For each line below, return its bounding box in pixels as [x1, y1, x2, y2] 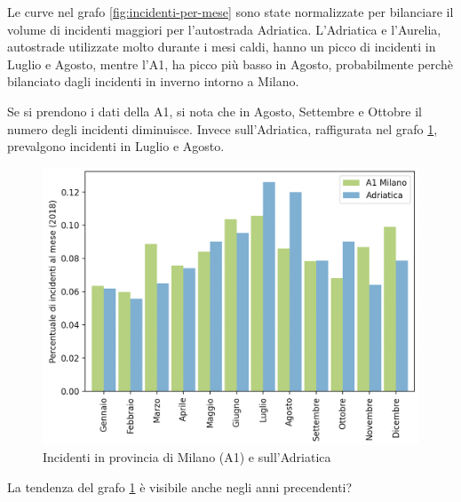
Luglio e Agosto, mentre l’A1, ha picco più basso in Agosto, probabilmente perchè [7, 54, 453, 73]
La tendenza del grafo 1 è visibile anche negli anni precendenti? [7, 477, 353, 496]
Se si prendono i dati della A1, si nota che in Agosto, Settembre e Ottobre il [7, 101, 422, 120]
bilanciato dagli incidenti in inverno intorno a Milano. [7, 72, 299, 91]
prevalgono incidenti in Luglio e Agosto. [7, 137, 225, 155]
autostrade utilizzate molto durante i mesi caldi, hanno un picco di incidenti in [7, 37, 436, 56]
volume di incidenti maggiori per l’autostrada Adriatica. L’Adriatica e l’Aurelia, [7, 20, 441, 38]
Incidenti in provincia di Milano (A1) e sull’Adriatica [43, 448, 331, 466]
